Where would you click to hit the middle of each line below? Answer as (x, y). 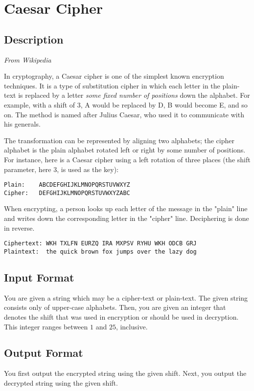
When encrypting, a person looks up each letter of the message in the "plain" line (126, 208)
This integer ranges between (46, 326)
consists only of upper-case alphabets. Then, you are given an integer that (115, 307)
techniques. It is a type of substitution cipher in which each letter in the (112, 85)
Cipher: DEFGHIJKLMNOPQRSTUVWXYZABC (67, 193)
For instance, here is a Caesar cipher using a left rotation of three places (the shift (127, 159)
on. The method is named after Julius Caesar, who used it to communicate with (124, 114)
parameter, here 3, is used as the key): (61, 169)
